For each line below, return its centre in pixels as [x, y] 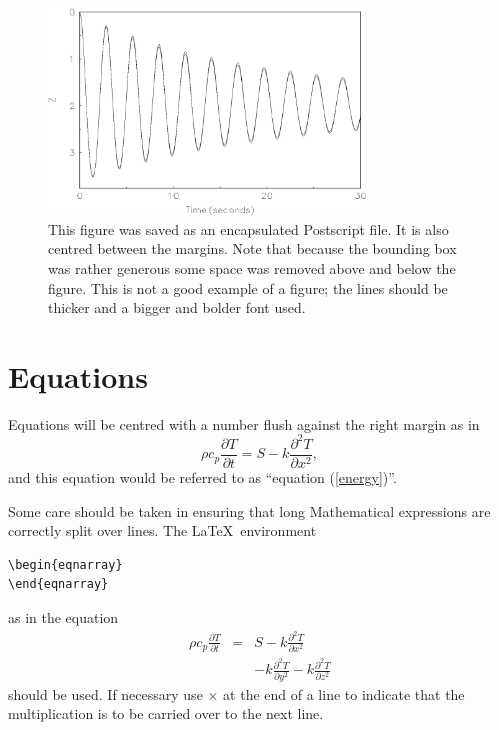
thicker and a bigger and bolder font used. [177, 307]
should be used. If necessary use [105, 693]
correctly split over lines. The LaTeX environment [162, 530]
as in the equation [63, 616]
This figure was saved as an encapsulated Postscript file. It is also [248, 228]
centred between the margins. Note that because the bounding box [252, 248]
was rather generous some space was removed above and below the [252, 267]
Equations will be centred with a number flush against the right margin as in [244, 423]
